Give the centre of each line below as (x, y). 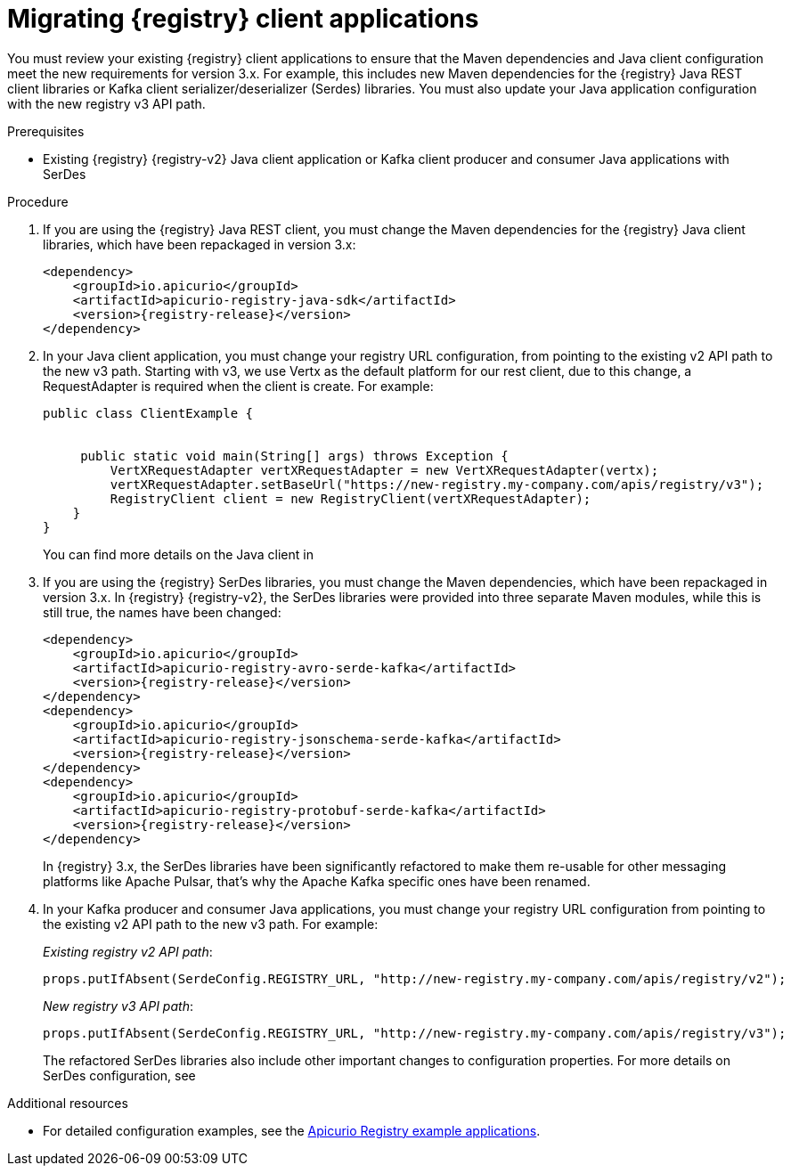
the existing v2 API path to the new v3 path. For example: (211, 924)
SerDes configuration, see (119, 1075)
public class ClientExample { (148, 413)
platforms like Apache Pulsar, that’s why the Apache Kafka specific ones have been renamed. (317, 881)
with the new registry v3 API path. (106, 103)
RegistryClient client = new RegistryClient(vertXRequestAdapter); (351, 498)
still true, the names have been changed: (162, 612)
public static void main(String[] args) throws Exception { (294, 456)
